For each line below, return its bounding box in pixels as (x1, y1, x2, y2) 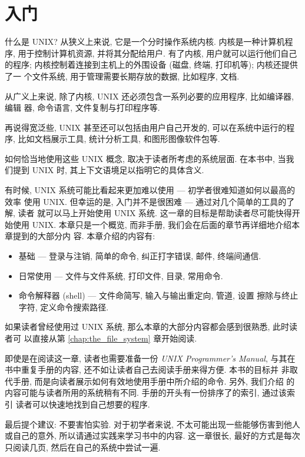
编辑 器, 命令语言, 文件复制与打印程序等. (5, 101, 160, 114)
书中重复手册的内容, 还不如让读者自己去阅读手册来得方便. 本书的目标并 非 (5, 363, 290, 376)
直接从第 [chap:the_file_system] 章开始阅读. (32, 332, 197, 344)
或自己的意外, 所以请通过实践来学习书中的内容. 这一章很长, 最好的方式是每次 (5, 429, 300, 442)
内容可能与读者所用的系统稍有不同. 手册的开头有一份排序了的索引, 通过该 (5, 386, 287, 399)
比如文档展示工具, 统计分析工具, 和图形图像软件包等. (18, 133, 220, 145)
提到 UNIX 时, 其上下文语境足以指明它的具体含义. (12, 164, 204, 176)
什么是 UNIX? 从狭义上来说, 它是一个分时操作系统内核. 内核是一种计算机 (5, 35, 285, 48)
